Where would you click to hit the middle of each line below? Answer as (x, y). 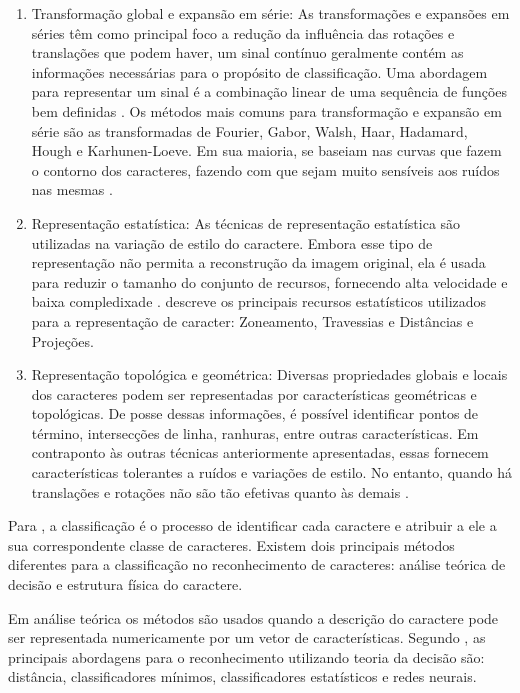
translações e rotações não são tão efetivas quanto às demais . (220, 491)
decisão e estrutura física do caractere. (125, 584)
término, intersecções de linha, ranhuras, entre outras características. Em (255, 432)
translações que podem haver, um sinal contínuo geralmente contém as (247, 52)
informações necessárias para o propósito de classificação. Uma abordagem (259, 71)
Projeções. (62, 340)
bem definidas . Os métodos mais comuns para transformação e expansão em (266, 110)
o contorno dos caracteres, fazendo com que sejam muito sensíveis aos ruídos (265, 169)
